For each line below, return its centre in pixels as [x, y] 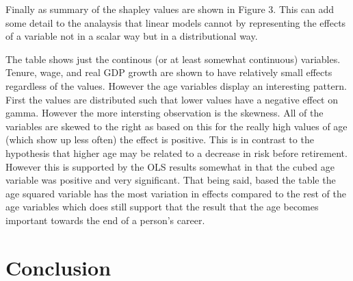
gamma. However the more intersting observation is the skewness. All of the [165, 113]
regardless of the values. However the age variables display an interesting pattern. [176, 85]
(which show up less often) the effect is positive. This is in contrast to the [160, 139]
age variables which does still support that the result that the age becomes [162, 207]
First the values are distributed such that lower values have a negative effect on [172, 99]
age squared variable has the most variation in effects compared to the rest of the [176, 193]
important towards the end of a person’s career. [105, 220]
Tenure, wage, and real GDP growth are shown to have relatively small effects [169, 72]
